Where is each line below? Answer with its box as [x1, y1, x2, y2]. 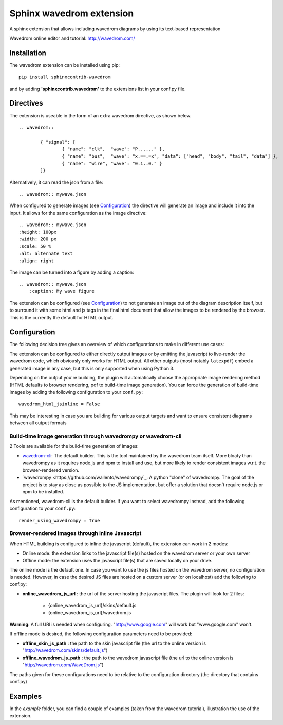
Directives [9, 99, 43, 108]
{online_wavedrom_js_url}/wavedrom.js [48, 609, 131, 615]
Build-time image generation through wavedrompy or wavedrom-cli [9, 433, 182, 440]
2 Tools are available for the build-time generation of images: [9, 443, 139, 450]
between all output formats [9, 420, 67, 426]
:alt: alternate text [18, 250, 73, 256]
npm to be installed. [22, 489, 64, 495]
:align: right [18, 258, 54, 264]
